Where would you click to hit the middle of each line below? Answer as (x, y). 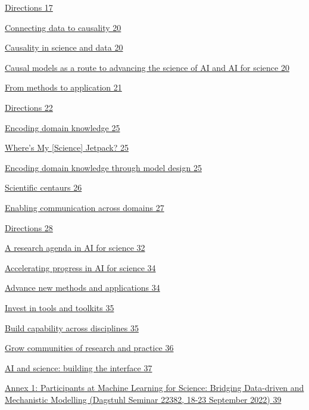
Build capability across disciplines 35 (72, 327)
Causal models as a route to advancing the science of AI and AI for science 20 (147, 67)
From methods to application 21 (63, 87)
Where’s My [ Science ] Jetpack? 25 (67, 147)
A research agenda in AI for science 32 (75, 248)
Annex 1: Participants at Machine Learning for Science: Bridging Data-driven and (154, 388)
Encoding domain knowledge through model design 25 (103, 167)
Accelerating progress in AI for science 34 (80, 267)
